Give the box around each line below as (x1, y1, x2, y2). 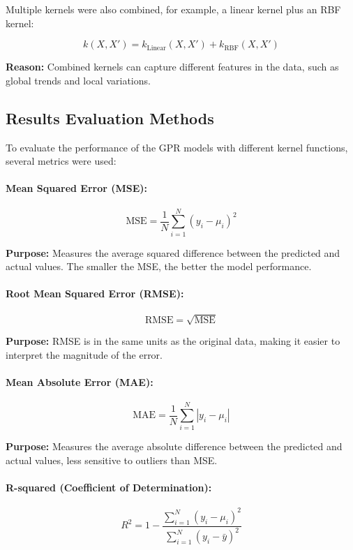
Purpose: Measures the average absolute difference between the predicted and (6, 439, 343, 454)
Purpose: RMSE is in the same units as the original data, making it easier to (6, 334, 340, 348)
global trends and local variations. (6, 73, 151, 87)
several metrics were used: (6, 154, 117, 168)
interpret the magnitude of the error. (6, 347, 163, 362)
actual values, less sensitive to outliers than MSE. (6, 452, 218, 467)
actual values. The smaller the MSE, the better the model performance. (6, 259, 312, 274)
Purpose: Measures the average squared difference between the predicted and (6, 245, 340, 260)
